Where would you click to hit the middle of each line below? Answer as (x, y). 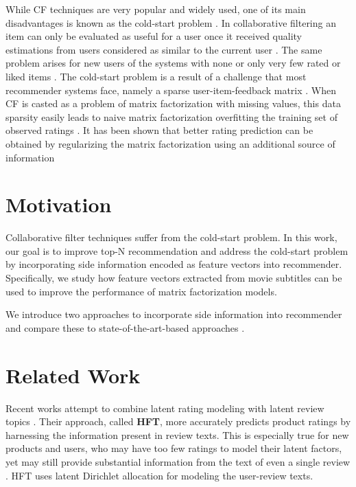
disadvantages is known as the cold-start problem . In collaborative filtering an (171, 22)
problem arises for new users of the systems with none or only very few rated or (173, 63)
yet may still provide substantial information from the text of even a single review (178, 461)
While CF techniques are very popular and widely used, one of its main (156, 9)
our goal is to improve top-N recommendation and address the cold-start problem (177, 250)
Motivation (59, 204)
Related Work (73, 375)
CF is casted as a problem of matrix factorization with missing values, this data (173, 103)
